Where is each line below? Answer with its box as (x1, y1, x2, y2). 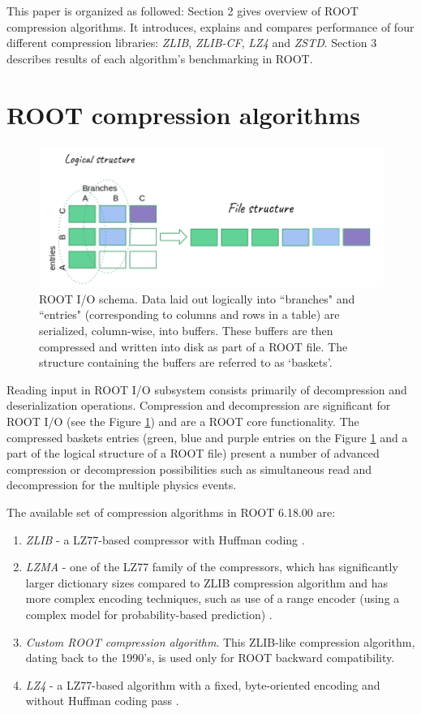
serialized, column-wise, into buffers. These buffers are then (39, 322, 333, 339)
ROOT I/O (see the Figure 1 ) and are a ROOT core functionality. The (6, 413, 359, 429)
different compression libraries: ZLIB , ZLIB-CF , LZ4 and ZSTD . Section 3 (6, 34, 377, 51)
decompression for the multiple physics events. (6, 476, 237, 493)
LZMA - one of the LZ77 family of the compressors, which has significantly (25, 558, 398, 575)
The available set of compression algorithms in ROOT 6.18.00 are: (6, 503, 336, 520)
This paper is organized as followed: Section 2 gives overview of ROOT (6, 2, 359, 19)
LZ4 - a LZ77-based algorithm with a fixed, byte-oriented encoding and (25, 676, 380, 693)
